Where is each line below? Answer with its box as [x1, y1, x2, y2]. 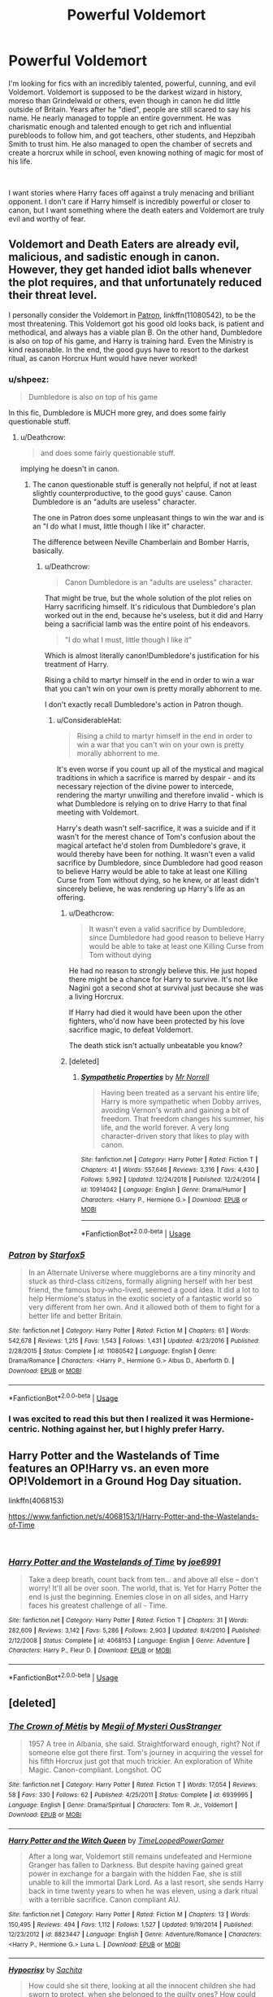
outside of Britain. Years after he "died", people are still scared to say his [8, 104, 251, 114]
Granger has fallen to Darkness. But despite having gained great [28, 1859, 244, 1870]
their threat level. [8, 288, 97, 302]
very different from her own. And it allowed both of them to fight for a [28, 1302, 261, 1312]
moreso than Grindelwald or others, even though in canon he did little [8, 95, 241, 105]
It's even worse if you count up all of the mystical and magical [56, 764, 264, 775]
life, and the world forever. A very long [101, 1122, 230, 1133]
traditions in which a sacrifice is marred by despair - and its [56, 773, 256, 783]
